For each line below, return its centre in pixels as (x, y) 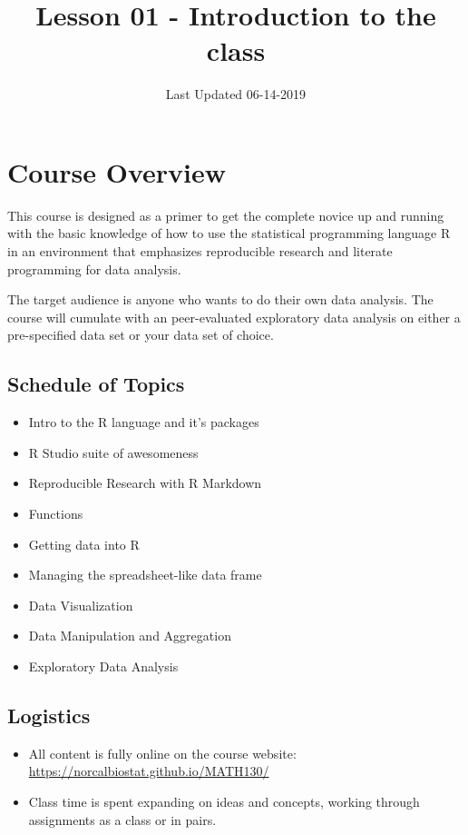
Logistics (49, 715)
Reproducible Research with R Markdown (145, 483)
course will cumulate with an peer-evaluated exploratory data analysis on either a (234, 317)
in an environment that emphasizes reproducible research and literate (200, 251)
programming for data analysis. (94, 268)
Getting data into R (84, 544)
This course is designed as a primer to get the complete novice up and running (226, 215)
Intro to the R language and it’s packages (144, 422)
